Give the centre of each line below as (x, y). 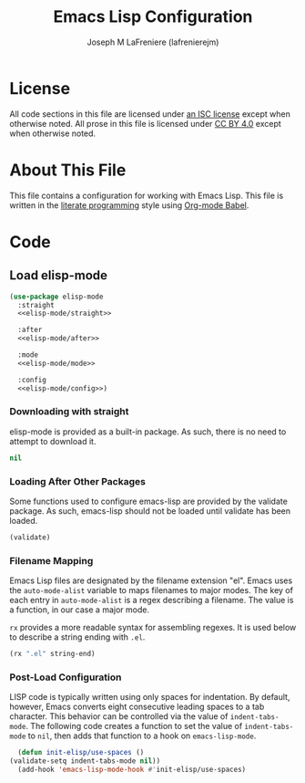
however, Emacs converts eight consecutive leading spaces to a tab (137, 707)
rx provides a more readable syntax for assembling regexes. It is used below (153, 628)
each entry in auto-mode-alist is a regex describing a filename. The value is (152, 600)
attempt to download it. (53, 441)
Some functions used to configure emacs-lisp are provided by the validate (149, 501)
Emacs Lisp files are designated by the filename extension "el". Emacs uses (151, 580)
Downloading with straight (69, 412)
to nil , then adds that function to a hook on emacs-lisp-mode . (142, 736)
